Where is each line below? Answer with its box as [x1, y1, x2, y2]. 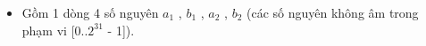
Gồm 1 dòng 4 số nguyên [21, 4, 159, 21]
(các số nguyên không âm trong [246, 4, 419, 21]
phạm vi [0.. [21, 20, 88, 39]
